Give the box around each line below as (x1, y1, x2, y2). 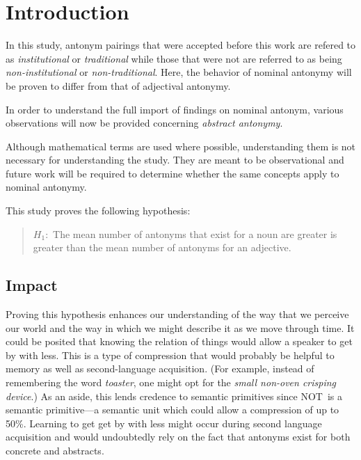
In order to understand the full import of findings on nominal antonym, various (6, 102, 344, 116)
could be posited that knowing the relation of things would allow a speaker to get (6, 334, 353, 349)
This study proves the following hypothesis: (6, 203, 191, 218)
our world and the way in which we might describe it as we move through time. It (6, 320, 355, 335)
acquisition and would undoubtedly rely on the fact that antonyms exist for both (6, 429, 351, 444)
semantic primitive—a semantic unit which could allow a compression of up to (6, 402, 339, 417)
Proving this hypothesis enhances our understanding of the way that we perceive (6, 307, 349, 322)
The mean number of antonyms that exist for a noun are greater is (53, 226, 337, 241)
